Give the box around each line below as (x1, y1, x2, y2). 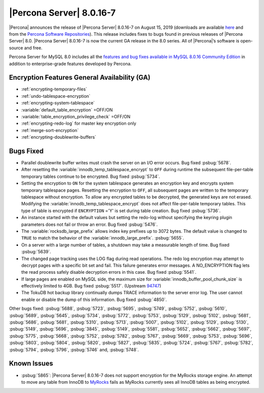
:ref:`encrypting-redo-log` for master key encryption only (21, 120, 136, 127)
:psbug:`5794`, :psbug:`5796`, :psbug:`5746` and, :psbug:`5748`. (9, 347, 139, 352)
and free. (24, 44, 43, 51)
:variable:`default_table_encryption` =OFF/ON (21, 107, 113, 112)
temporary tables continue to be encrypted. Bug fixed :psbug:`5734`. (21, 174, 160, 179)
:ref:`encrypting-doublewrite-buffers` (21, 134, 96, 140)
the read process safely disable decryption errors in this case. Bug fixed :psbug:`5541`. (21, 269, 197, 275)
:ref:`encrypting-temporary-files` (21, 86, 88, 92)
